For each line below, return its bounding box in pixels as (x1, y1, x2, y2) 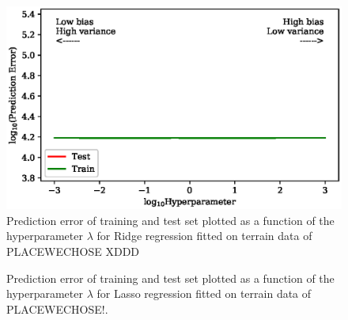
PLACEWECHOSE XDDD (6, 243, 140, 260)
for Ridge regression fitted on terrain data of (96, 227, 312, 244)
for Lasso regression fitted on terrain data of (96, 285, 312, 302)
